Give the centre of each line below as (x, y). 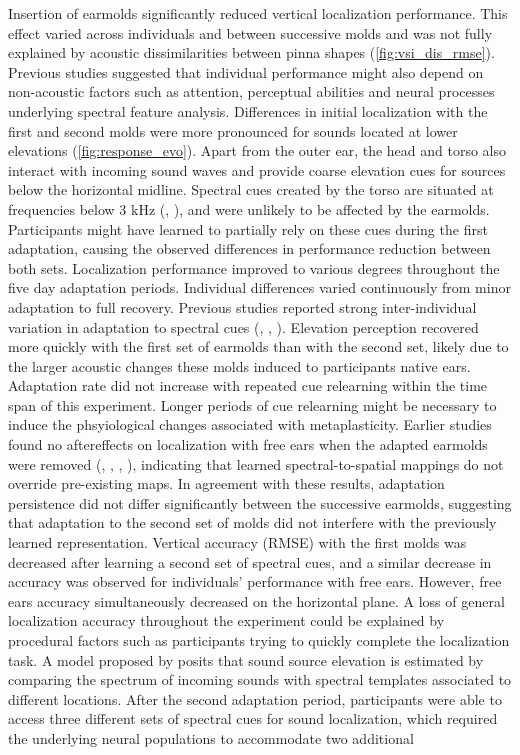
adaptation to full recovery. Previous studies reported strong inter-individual (242, 306)
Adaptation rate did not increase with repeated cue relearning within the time (248, 385)
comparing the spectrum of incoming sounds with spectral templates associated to (260, 679)
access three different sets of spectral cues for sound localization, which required (253, 718)
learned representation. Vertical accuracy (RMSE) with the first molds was (237, 542)
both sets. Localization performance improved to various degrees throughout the (254, 267)
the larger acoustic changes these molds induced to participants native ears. (239, 365)
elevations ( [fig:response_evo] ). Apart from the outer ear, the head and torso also (257, 150)
